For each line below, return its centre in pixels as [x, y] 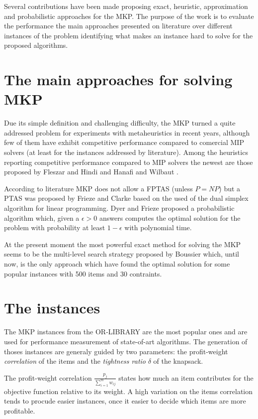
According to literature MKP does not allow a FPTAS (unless [98, 188]
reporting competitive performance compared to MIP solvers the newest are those [129, 162]
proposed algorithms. [36, 45]
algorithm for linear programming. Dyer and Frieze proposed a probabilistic [119, 208]
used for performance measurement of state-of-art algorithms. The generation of [126, 341]
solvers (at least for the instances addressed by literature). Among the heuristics [126, 152]
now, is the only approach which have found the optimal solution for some [117, 264]
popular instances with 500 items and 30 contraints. [83, 273]
